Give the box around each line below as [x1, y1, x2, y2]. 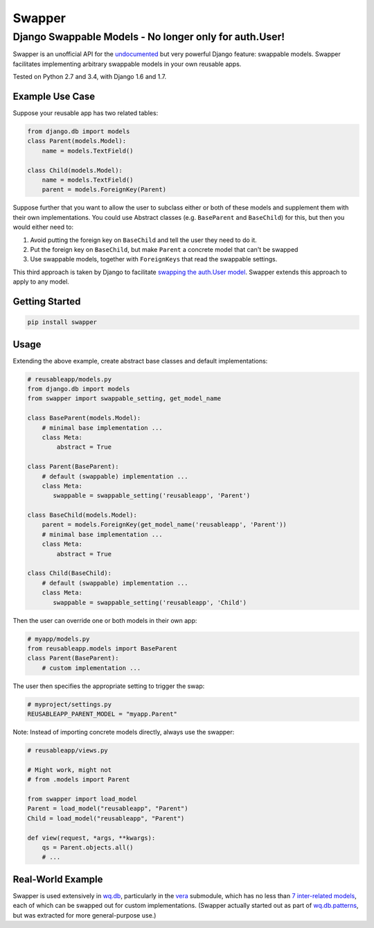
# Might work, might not [27, 766, 112, 773]
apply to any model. [12, 277, 69, 286]
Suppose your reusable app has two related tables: [12, 109, 159, 117]
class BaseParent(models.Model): [27, 414, 141, 422]
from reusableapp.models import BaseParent [27, 644, 178, 652]
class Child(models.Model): [27, 166, 123, 174]
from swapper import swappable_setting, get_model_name [27, 395, 222, 402]
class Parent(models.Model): [27, 137, 127, 145]
